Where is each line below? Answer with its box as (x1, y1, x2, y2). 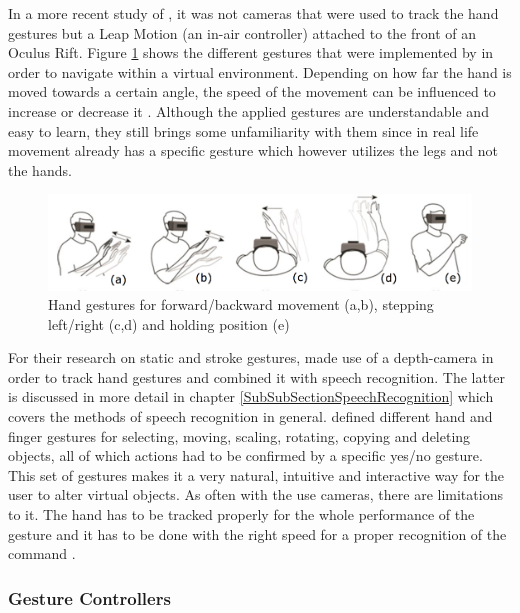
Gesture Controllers (8, 585, 171, 610)
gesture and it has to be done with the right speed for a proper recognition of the (8, 523, 507, 544)
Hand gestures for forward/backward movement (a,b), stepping (48, 294, 434, 315)
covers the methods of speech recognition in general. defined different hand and (8, 406, 493, 427)
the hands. (8, 159, 72, 180)
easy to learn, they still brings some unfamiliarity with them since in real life (8, 120, 479, 141)
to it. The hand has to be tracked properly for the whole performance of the (8, 504, 475, 525)
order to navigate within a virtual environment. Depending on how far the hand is (8, 61, 512, 82)
